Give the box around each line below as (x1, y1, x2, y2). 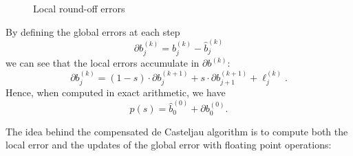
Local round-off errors (33, 1, 125, 15)
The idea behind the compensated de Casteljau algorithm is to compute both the (6, 124, 348, 138)
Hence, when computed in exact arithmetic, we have (6, 85, 226, 100)
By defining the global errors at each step (6, 24, 180, 38)
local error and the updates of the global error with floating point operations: (6, 137, 332, 152)
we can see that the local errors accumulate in (6, 56, 200, 70)
